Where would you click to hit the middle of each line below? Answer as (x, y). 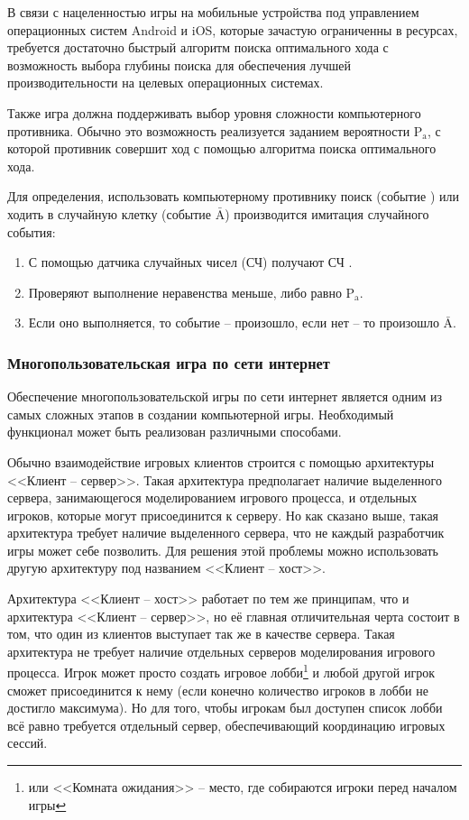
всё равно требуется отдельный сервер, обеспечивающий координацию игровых (226, 725)
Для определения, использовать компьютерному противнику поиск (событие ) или (234, 196)
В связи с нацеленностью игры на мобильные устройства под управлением (213, 12)
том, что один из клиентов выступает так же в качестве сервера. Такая (201, 634)
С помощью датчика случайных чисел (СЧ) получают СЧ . (190, 262)
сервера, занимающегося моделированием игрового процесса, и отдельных (212, 498)
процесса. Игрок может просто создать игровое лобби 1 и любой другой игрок (221, 671)
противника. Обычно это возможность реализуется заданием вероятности (209, 130)
